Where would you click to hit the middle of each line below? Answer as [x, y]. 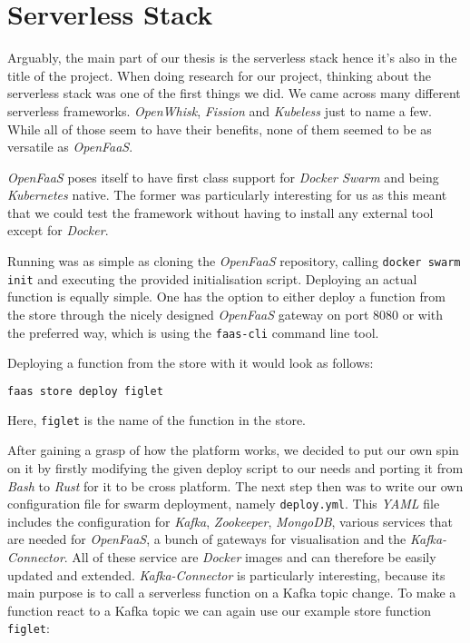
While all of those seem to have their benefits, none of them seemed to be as [220, 129]
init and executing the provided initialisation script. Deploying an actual [212, 278]
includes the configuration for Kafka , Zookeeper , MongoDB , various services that [230, 521]
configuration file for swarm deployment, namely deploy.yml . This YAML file [224, 504]
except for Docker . [58, 230]
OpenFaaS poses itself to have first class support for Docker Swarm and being [223, 177]
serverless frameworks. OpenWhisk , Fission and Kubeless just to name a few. [220, 110]
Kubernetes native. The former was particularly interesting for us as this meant [227, 195]
